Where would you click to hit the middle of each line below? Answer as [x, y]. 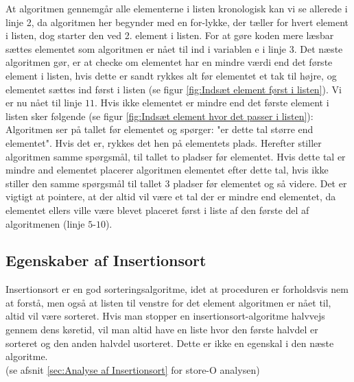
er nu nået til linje [44, 103]
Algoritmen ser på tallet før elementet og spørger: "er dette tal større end [160, 129]
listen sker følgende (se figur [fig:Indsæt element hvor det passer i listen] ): [160, 116]
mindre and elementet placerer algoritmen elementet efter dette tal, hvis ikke [167, 170]
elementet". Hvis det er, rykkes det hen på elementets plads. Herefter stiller [164, 142]
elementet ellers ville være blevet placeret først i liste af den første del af [157, 210]
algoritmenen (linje [45, 223]
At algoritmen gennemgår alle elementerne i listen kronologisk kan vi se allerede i [177, 8]
